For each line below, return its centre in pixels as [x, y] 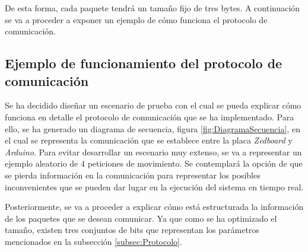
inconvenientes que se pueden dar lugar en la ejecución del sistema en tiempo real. [154, 186]
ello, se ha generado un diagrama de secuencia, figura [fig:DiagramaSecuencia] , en [153, 128]
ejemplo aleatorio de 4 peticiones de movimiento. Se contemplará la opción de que [154, 163]
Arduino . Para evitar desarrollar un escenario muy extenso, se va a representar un [153, 151]
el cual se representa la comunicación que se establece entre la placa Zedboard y [149, 140]
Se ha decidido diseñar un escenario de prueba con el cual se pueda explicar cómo [153, 105]
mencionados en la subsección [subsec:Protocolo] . [93, 241]
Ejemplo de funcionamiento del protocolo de [144, 63]
